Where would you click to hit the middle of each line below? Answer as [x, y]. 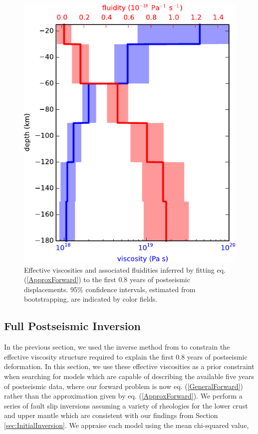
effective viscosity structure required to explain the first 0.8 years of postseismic [126, 356]
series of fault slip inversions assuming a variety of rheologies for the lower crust [126, 405]
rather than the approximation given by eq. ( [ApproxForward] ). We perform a [123, 396]
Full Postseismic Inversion [73, 326]
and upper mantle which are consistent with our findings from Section [111, 415]
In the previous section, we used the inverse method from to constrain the [117, 347]
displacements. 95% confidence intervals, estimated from [110, 289]
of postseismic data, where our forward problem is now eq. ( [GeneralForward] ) [124, 386]
